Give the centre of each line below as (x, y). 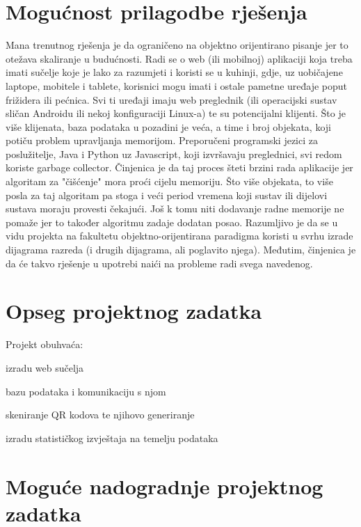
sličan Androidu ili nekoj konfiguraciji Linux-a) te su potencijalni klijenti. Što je (176, 113)
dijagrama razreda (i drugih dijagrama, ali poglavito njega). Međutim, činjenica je (181, 250)
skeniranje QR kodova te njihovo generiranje (100, 415)
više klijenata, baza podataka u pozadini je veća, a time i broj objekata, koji (168, 126)
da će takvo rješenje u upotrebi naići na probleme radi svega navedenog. (159, 263)
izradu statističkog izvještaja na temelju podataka (112, 438)
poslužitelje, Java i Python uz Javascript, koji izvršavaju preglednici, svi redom (174, 154)
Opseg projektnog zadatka (134, 311)
